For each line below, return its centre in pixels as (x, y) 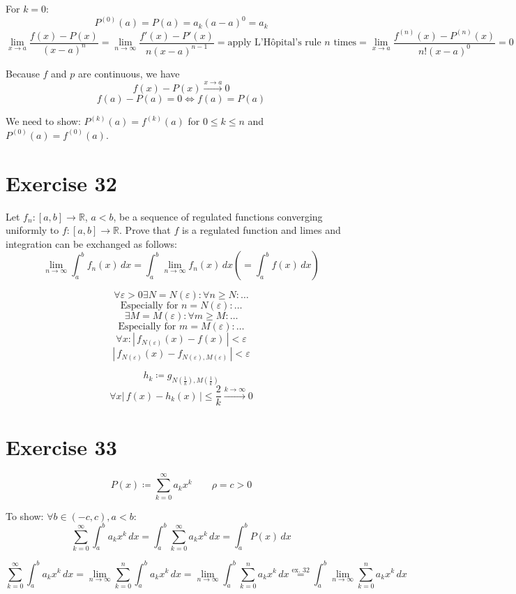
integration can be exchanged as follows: (91, 243)
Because (23, 73)
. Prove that (145, 230)
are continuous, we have (129, 73)
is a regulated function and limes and (261, 230)
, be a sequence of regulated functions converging (218, 216)
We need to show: (43, 121)
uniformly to (32, 230)
